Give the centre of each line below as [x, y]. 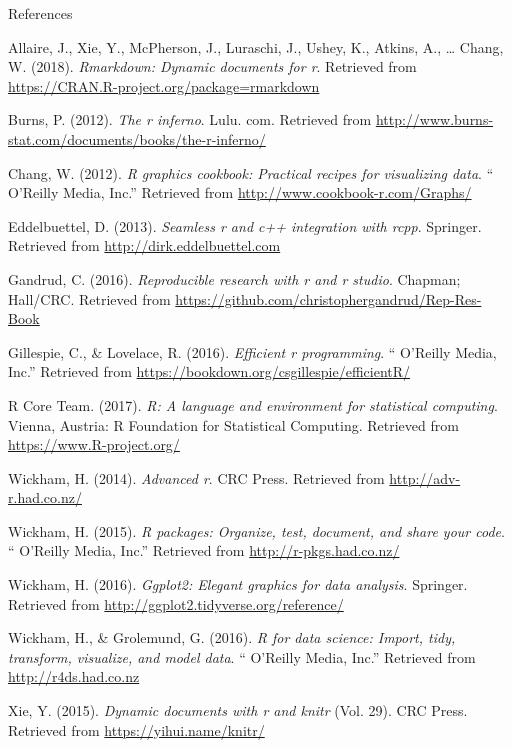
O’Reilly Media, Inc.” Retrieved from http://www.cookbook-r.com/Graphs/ [240, 192]
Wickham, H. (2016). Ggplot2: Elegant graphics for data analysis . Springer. [238, 584]
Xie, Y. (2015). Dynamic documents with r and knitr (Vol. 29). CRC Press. [238, 710]
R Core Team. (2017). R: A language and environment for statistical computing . [253, 404]
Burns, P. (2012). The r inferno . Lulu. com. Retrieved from [190, 119]
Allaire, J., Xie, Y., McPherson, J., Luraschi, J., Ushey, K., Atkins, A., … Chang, [256, 46]
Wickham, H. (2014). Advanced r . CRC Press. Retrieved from [196, 477]
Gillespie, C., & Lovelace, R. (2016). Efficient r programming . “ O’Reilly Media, [252, 351]
